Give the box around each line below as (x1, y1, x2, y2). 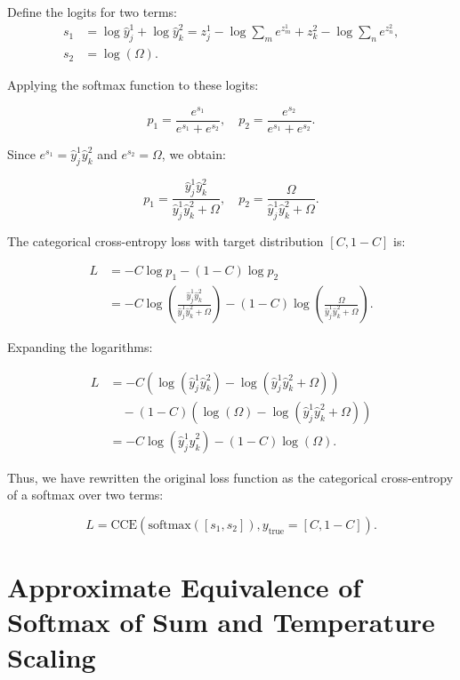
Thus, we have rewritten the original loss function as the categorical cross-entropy (7, 468, 454, 486)
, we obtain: (161, 144, 226, 163)
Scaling (7, 638, 96, 675)
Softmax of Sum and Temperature (7, 604, 435, 640)
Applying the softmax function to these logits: (7, 76, 259, 94)
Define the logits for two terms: (7, 3, 177, 20)
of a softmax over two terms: (7, 485, 164, 504)
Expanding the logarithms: (7, 338, 153, 356)
